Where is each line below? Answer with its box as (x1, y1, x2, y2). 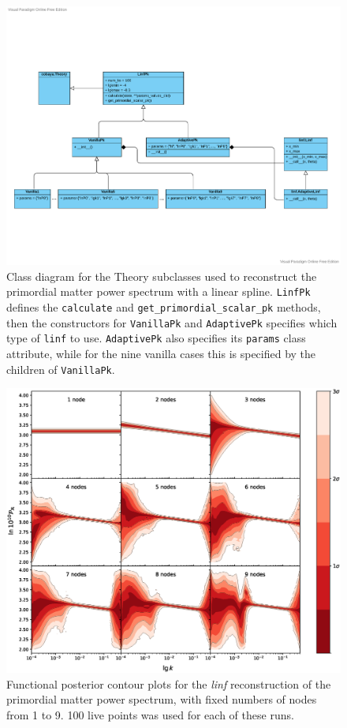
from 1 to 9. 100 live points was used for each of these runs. (6, 706, 294, 722)
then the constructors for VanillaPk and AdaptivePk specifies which (6, 314, 338, 330)
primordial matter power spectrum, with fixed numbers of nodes (6, 691, 317, 707)
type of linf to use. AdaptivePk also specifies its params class (6, 330, 306, 346)
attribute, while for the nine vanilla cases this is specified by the (6, 345, 316, 362)
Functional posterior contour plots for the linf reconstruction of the (6, 675, 331, 692)
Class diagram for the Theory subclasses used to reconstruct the (6, 267, 317, 284)
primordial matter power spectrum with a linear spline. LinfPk (6, 283, 311, 300)
